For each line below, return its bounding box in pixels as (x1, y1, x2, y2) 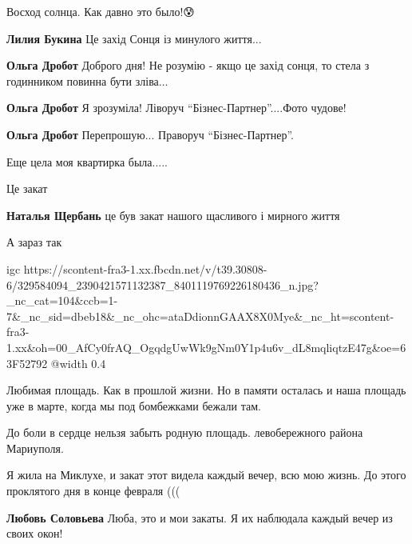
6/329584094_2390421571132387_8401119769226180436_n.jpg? (6, 276, 319, 293)
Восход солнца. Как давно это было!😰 (6, 3, 195, 19)
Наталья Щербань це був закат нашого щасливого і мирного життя (6, 206, 340, 223)
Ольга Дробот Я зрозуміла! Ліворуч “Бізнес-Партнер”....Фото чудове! (6, 99, 347, 116)
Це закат (6, 180, 48, 197)
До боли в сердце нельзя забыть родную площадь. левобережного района (6, 424, 363, 441)
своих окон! (6, 525, 63, 542)
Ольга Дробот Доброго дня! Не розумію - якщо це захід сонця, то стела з (6, 57, 370, 74)
